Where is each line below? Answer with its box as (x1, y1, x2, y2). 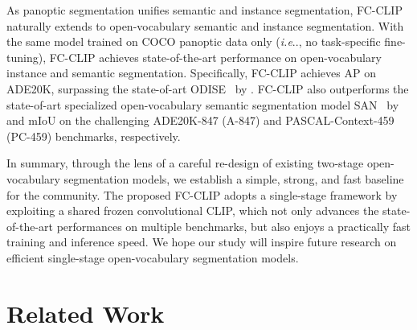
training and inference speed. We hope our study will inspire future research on (6, 233, 397, 250)
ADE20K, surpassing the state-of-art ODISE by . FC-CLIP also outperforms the (6, 80, 409, 97)
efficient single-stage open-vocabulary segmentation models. (6, 249, 299, 266)
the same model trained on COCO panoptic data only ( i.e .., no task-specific (6, 33, 381, 50)
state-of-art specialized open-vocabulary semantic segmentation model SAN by (6, 96, 399, 113)
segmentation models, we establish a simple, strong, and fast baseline (63, 170, 404, 187)
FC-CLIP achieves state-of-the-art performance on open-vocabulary (49, 48, 382, 65)
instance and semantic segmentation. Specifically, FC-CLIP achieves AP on (6, 64, 376, 81)
